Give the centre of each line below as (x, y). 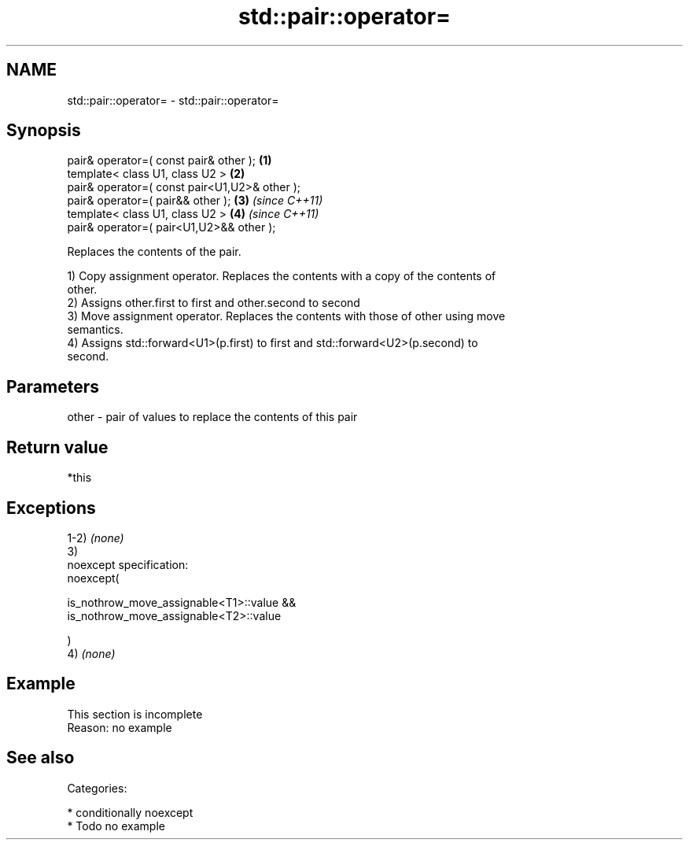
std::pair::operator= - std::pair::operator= (173, 100)
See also (41, 758)
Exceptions (51, 508)
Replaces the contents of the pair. (154, 252)
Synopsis (44, 131)
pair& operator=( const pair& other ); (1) (169, 161)
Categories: (97, 788)
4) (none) (91, 653)
